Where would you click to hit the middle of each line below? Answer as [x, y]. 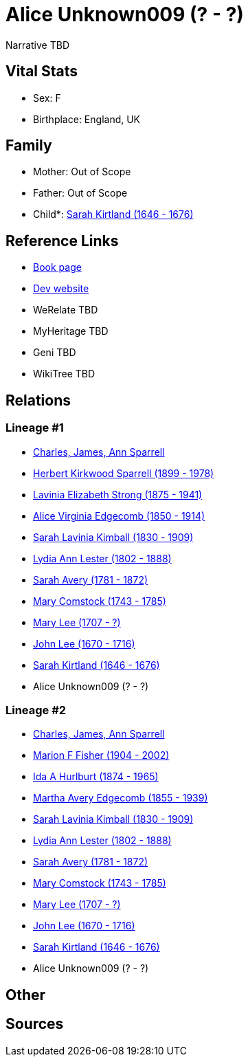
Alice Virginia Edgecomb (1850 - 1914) [119, 516]
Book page [57, 267]
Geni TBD [55, 353]
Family [29, 146]
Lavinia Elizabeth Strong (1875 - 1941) [118, 494]
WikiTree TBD [64, 374]
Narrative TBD [37, 45]
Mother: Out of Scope [82, 172]
